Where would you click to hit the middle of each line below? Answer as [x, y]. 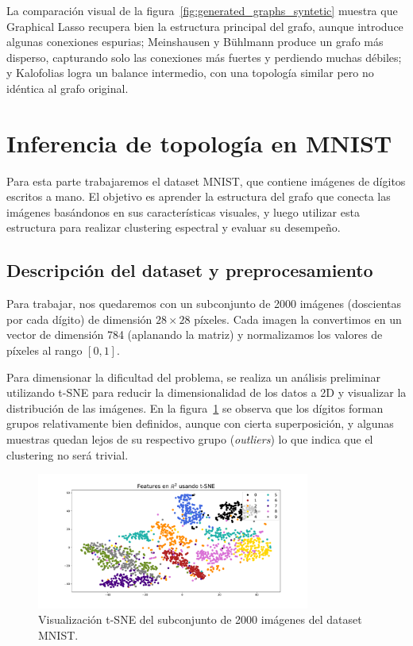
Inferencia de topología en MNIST [199, 142]
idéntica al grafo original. [68, 88]
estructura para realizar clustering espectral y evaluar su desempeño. [174, 227]
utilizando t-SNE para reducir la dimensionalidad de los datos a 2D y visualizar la [206, 392]
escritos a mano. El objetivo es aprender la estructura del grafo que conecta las [199, 196]
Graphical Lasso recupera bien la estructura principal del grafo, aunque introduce [205, 26]
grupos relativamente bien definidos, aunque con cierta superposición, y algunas [200, 423]
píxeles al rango [44, 350]
